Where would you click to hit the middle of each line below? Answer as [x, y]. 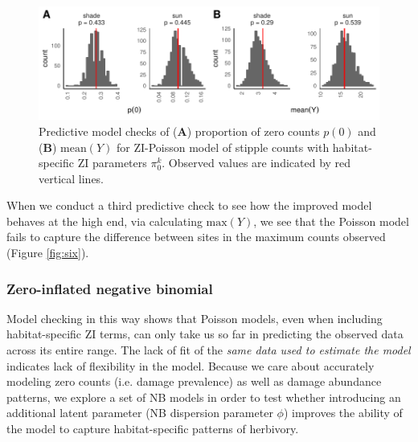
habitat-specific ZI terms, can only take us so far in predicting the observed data [205, 334]
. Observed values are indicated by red [256, 163]
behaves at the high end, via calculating [104, 221]
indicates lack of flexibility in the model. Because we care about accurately [191, 365]
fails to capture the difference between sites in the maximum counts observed [196, 237]
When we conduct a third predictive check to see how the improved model [189, 205]
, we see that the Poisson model [331, 221]
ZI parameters [112, 163]
